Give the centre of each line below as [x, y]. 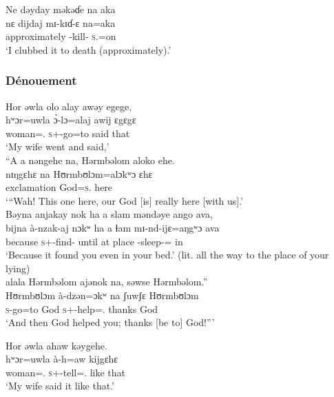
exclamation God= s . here [59, 187]
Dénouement [41, 80]
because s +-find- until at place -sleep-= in [94, 241]
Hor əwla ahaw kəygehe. [56, 345]
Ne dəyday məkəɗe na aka [61, 9]
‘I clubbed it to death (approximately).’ [88, 49]
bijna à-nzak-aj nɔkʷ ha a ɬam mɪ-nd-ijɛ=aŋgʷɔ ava [113, 227]
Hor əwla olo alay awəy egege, [69, 106]
